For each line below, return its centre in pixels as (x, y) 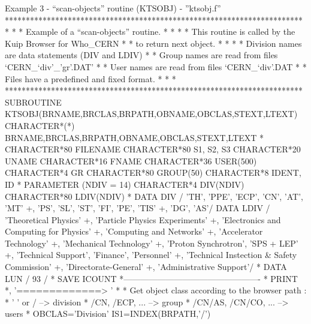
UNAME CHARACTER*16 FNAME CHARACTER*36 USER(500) (131, 160)
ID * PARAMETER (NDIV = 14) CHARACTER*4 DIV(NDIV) (125, 184)
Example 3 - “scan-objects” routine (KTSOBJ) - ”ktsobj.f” (113, 8)
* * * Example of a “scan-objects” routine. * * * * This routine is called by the (150, 31)
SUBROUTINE (33, 102)
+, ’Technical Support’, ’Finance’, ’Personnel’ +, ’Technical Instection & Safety (151, 255)
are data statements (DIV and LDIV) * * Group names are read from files (141, 55)
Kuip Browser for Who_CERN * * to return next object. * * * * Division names (153, 43)
